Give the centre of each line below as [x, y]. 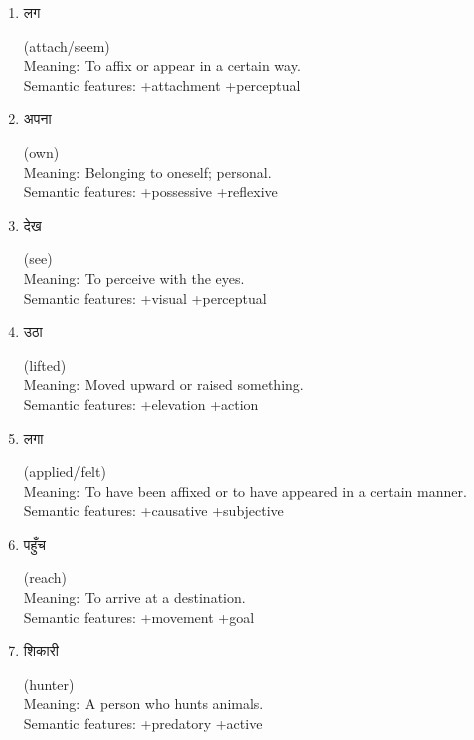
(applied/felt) [64, 471]
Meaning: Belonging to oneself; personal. [147, 171]
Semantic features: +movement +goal [139, 616]
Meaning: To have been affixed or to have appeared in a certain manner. [245, 490]
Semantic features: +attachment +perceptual [162, 84]
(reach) [45, 577]
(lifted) [45, 364]
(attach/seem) [66, 45]
